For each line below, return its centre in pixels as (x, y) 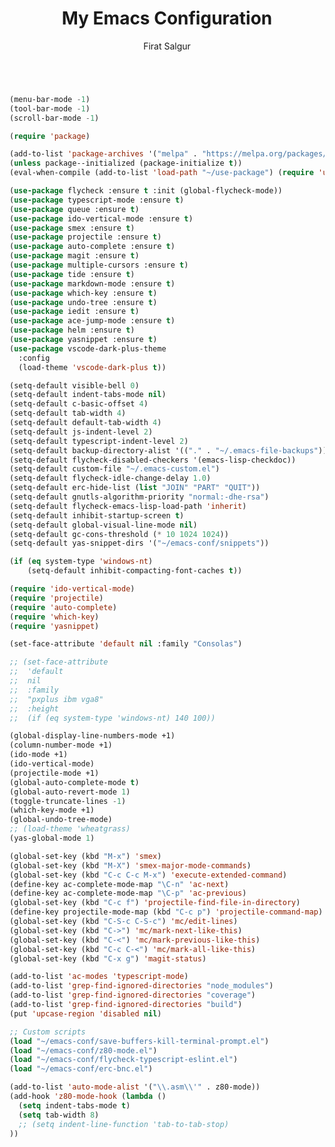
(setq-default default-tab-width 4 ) (85, 423)
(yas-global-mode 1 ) (52, 838)
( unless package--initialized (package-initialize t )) (126, 163)
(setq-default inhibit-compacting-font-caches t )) (135, 571)
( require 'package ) (50, 136)
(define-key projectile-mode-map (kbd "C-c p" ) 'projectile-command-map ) (166, 912)
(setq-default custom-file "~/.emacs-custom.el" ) (115, 469)
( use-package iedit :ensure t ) (74, 312)
